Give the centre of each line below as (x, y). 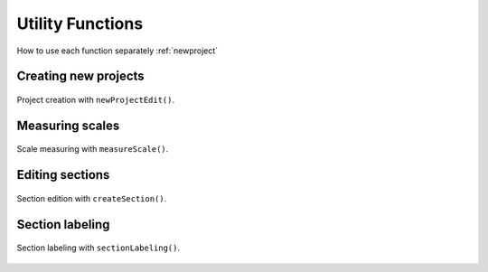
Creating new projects (80, 76)
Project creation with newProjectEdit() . (96, 99)
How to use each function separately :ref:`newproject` (117, 51)
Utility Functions (80, 23)
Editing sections (63, 175)
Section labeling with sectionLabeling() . (99, 248)
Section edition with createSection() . (92, 198)
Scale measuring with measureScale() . (93, 149)
